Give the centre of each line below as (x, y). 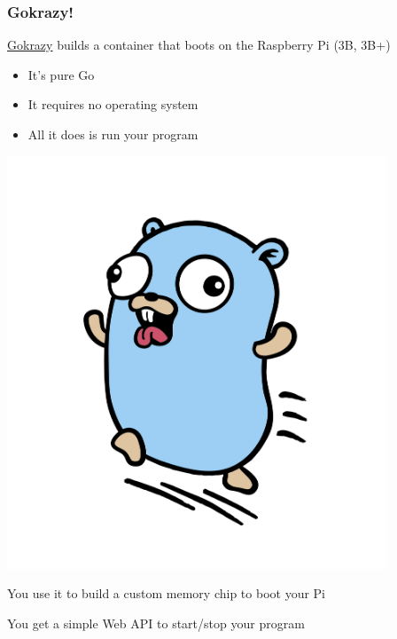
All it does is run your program (113, 134)
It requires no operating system (113, 104)
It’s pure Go (61, 74)
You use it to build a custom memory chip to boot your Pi (166, 593)
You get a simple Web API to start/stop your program (156, 623)
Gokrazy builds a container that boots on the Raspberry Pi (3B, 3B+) (199, 45)
